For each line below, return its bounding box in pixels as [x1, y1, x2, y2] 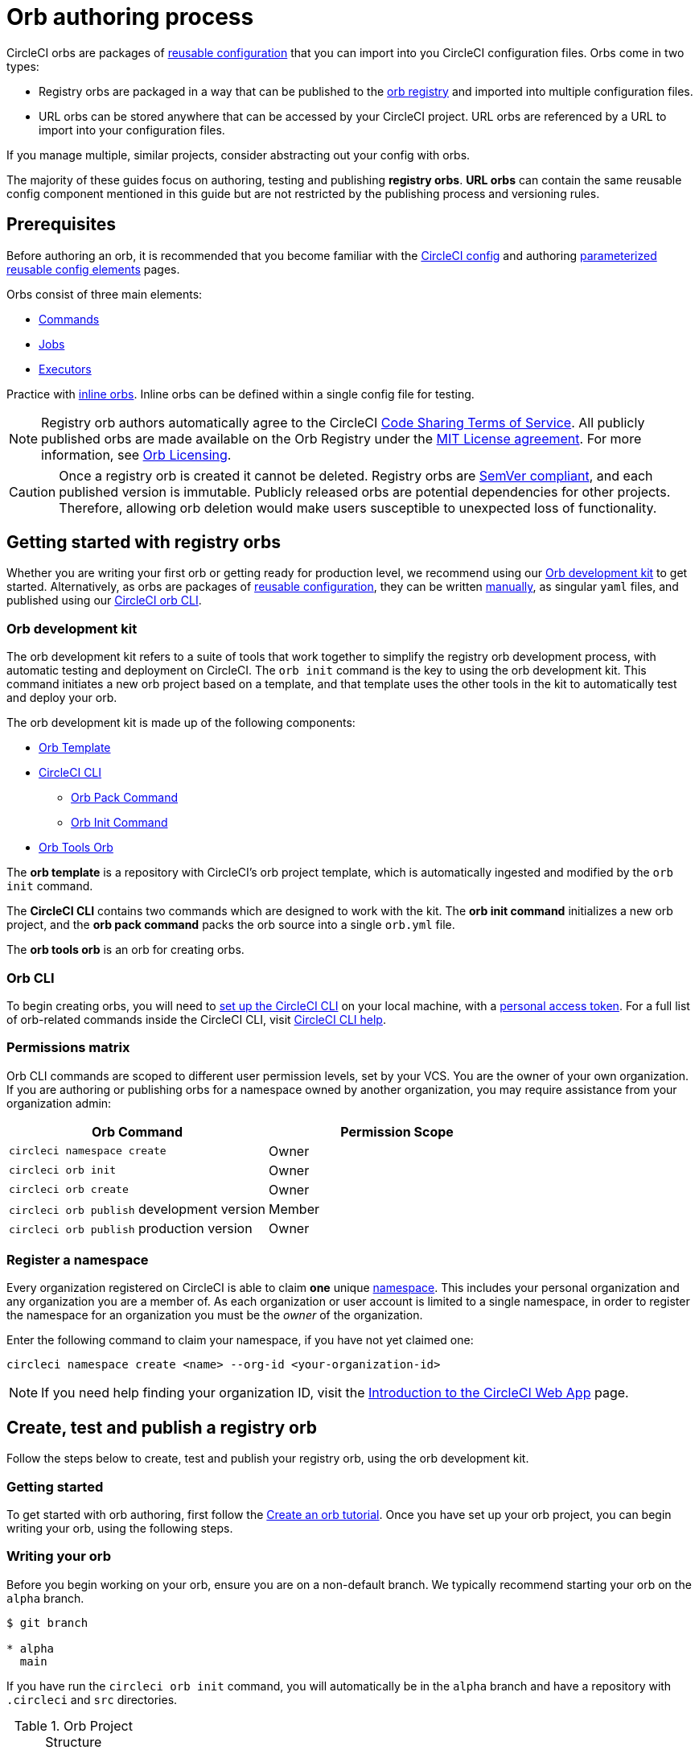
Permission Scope [340, 1123, 454, 1140]
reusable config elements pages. [6, 262, 180, 276]
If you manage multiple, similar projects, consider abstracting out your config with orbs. [6, 147, 471, 162]
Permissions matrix [6, 1039, 130, 1056]
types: [6, 59, 39, 73]
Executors [39, 361, 92, 376]
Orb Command [91, 1123, 183, 1140]
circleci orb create [9, 1183, 129, 1196]
